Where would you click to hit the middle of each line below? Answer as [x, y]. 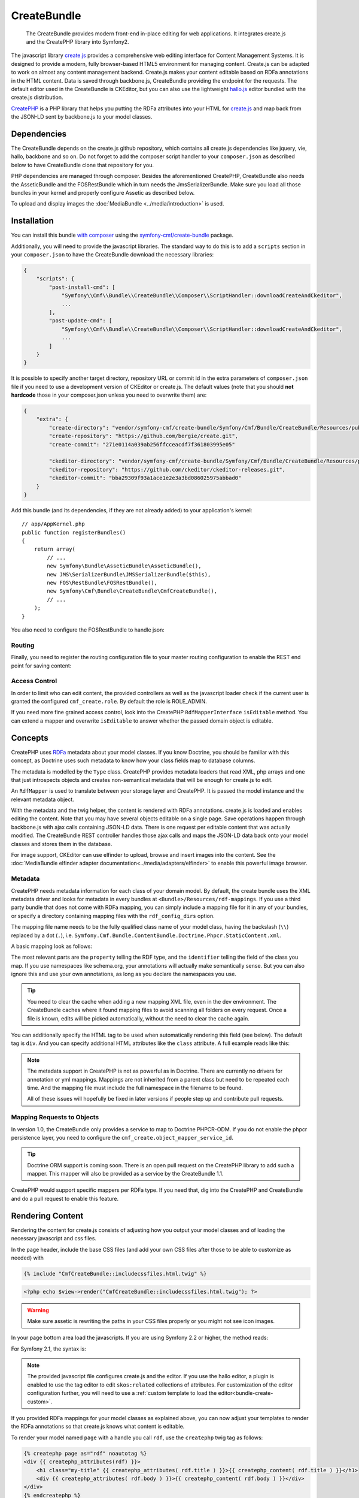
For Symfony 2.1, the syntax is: [48, 1349]
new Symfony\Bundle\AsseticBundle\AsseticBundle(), [124, 566]
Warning [38, 1310]
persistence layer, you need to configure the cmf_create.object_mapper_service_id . [122, 1137]
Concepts [30, 738]
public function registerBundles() [74, 532]
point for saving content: [41, 666]
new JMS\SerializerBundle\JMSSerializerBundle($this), [129, 574]
